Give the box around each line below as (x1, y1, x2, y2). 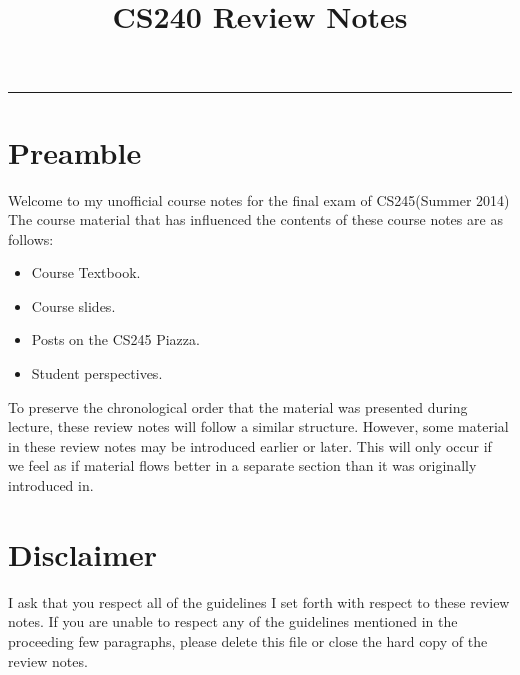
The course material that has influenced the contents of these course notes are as (8, 209, 503, 230)
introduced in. (8, 475, 94, 496)
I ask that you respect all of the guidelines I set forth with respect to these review (8, 591, 510, 612)
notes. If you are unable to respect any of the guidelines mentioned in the (8, 611, 458, 632)
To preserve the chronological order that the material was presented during (8, 396, 468, 417)
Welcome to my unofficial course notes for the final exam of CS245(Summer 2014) (8, 189, 510, 210)
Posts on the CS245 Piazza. (31, 329, 200, 350)
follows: (8, 228, 54, 249)
